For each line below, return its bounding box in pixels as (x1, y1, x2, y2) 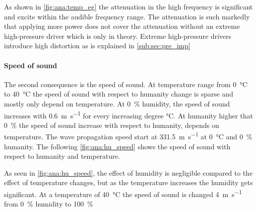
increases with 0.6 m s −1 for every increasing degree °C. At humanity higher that (4, 108, 253, 120)
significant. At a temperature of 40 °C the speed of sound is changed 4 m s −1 (4, 188, 242, 199)
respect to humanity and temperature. (4, 151, 120, 161)
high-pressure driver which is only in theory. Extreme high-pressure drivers (4, 30, 232, 41)
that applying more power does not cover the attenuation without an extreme (4, 21, 240, 31)
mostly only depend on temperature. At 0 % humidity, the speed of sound (4, 98, 230, 108)
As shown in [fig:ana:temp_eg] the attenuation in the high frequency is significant (4, 1, 253, 11)
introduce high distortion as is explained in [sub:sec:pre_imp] (4, 40, 191, 51)
